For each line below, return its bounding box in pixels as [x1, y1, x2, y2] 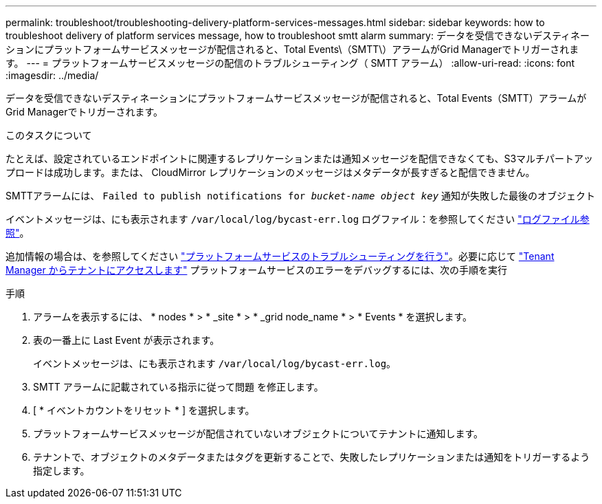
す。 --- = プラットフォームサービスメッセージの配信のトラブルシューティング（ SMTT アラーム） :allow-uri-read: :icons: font [5, 57, 575, 69]
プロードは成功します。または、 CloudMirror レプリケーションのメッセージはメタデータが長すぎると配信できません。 [5, 166, 535, 178]
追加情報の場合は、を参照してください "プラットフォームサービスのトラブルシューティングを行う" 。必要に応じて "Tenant [5, 250, 555, 262]
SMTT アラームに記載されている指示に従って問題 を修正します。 [33, 381, 324, 393]
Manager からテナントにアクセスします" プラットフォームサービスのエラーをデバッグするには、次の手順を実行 [5, 264, 507, 276]
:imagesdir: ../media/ [5, 69, 99, 81]
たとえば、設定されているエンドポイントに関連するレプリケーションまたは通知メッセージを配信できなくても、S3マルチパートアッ [5, 153, 594, 164]
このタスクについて [5, 129, 92, 141]
